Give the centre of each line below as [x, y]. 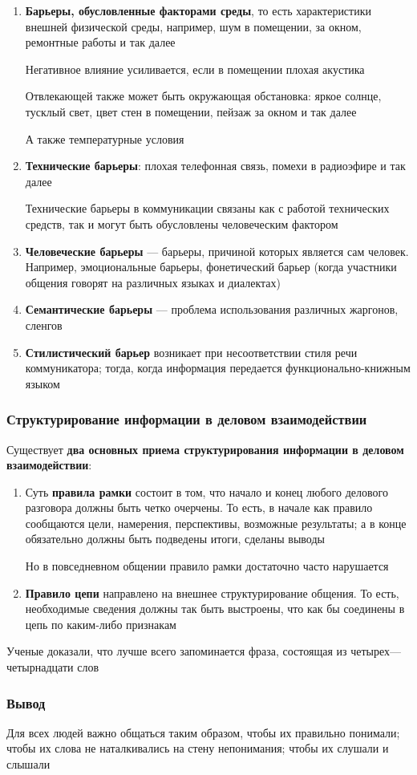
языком [43, 383]
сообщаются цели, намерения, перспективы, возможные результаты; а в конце [216, 523]
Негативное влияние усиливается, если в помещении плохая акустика [195, 69]
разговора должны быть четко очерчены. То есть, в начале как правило [199, 507]
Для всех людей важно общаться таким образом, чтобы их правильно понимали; [203, 732]
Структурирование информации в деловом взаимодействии [187, 419]
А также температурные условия [105, 138]
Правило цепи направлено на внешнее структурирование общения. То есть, [212, 592]
